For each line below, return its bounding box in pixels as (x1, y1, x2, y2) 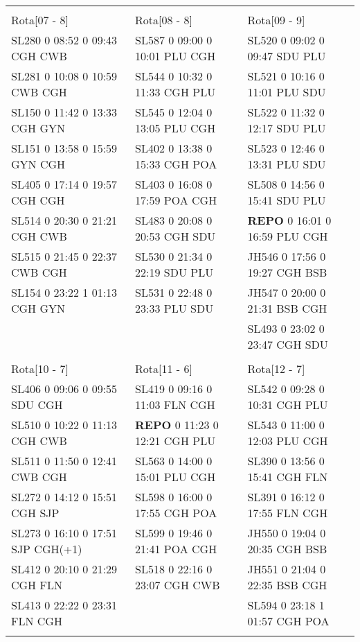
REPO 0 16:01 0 (247, 212, 332, 228)
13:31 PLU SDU (247, 156, 326, 172)
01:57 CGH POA (247, 613, 330, 629)
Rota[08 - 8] (135, 12, 192, 28)
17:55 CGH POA (135, 505, 217, 521)
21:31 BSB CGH (247, 300, 327, 316)
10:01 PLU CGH (135, 48, 216, 64)
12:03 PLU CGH (247, 433, 328, 449)
